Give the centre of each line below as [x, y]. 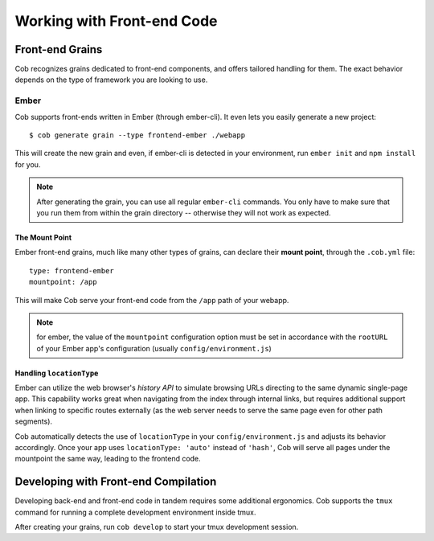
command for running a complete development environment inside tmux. [135, 512]
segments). [33, 421]
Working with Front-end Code [116, 21]
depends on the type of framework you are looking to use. [111, 80]
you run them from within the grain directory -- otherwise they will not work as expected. [184, 212]
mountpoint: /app [63, 282]
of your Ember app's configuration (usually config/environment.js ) [154, 348]
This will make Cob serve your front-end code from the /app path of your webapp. [152, 300]
